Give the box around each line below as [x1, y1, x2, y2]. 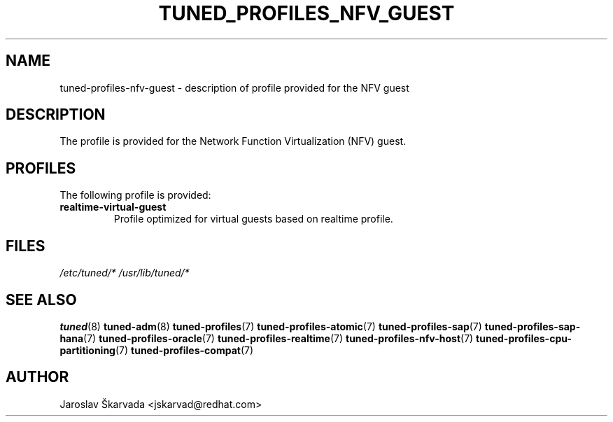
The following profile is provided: [59, 189, 211, 202]
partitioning [59, 344, 115, 356]
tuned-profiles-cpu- [476, 332, 572, 344]
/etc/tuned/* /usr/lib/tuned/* [59, 267, 190, 279]
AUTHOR [6, 368, 69, 386]
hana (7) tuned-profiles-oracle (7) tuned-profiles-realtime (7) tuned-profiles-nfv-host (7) [59, 332, 474, 344]
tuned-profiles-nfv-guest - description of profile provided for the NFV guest [59, 81, 409, 94]
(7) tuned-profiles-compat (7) [115, 344, 254, 356]
